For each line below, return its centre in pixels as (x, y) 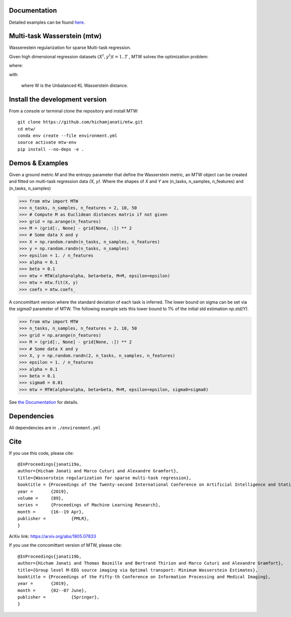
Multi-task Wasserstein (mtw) (55, 36)
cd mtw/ (27, 129)
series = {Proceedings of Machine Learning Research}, (89, 505)
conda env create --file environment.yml (67, 136)
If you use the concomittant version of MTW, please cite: (65, 545)
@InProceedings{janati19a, (50, 464)
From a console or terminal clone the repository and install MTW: (73, 111)
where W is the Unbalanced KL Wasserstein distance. (75, 85)
